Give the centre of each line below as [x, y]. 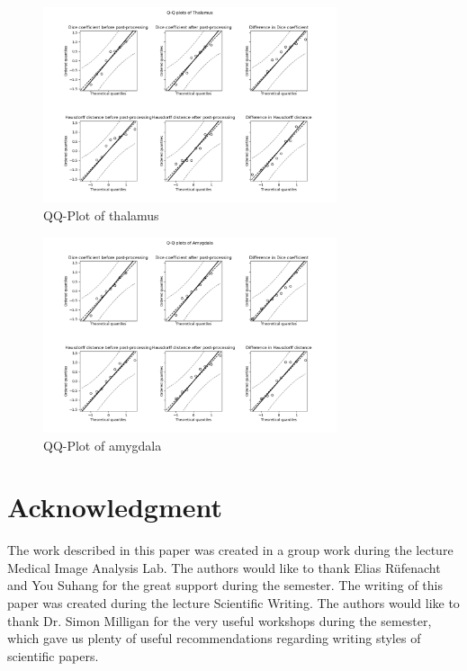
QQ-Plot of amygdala [103, 445]
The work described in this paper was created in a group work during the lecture [230, 550]
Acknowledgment [115, 507]
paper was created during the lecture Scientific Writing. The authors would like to [233, 603]
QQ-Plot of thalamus [101, 215]
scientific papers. [53, 655]
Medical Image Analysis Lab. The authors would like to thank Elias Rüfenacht [224, 567]
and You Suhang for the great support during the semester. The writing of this [225, 585]
